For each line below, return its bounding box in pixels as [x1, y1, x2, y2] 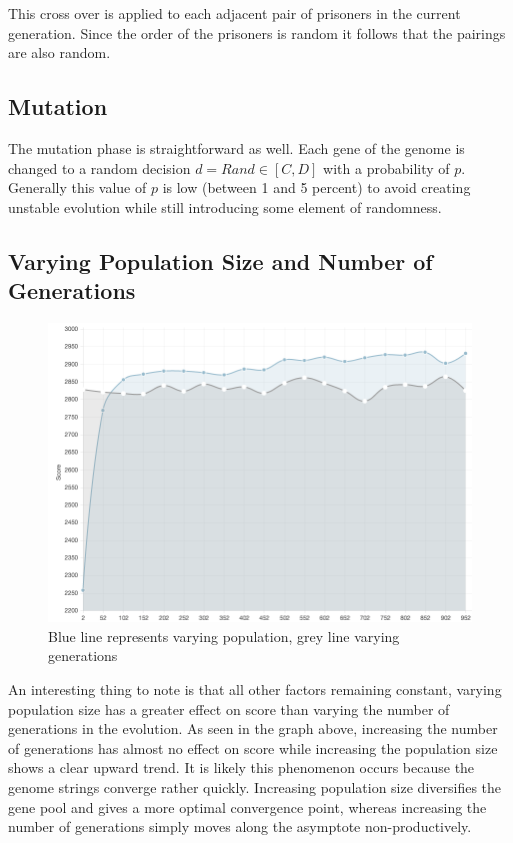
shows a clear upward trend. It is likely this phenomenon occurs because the [8, 757, 475, 778]
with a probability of [323, 157, 450, 178]
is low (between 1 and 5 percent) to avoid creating [162, 177, 471, 198]
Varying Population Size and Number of [8, 245, 433, 276]
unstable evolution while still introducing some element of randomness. [8, 196, 442, 217]
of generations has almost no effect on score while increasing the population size [8, 737, 498, 758]
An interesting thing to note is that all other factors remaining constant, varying [8, 679, 502, 700]
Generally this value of [8, 177, 147, 198]
